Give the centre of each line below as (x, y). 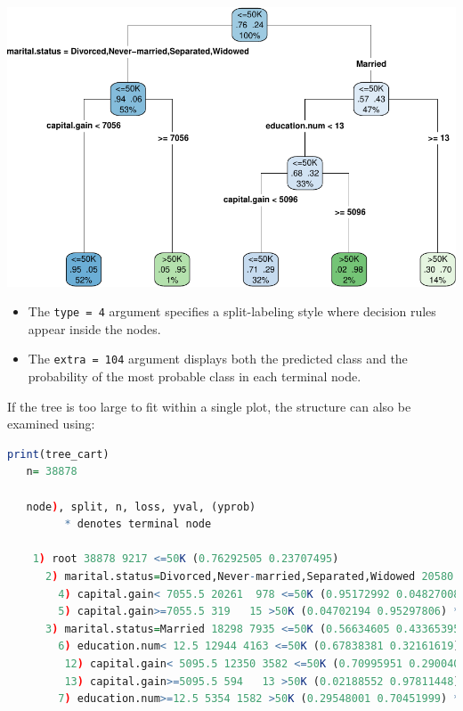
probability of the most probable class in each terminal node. (195, 376)
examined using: (51, 424)
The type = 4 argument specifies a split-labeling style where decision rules (232, 311)
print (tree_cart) (58, 454)
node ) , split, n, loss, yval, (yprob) (141, 507)
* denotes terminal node (138, 524)
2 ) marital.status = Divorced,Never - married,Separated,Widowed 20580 (249, 577)
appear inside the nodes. (94, 328)
